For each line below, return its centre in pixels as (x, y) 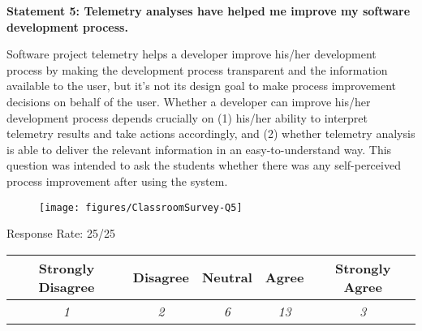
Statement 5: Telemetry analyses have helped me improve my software (209, 11)
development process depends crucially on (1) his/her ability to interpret (187, 117)
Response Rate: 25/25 (61, 233)
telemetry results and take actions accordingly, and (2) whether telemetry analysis (211, 133)
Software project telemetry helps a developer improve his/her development (192, 54)
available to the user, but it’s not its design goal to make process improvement (202, 86)
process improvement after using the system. (117, 181)
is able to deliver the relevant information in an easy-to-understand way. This (199, 149)
